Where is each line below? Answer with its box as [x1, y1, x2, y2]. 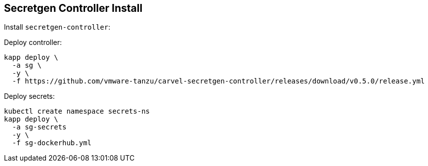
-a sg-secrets [12, 123, 67, 131]
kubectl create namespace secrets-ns [4, 107, 150, 116]
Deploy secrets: [4, 92, 55, 101]
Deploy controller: [4, 38, 62, 47]
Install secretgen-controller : [4, 23, 111, 32]
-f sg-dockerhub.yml [12, 139, 92, 147]
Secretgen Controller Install [4, 2, 143, 14]
